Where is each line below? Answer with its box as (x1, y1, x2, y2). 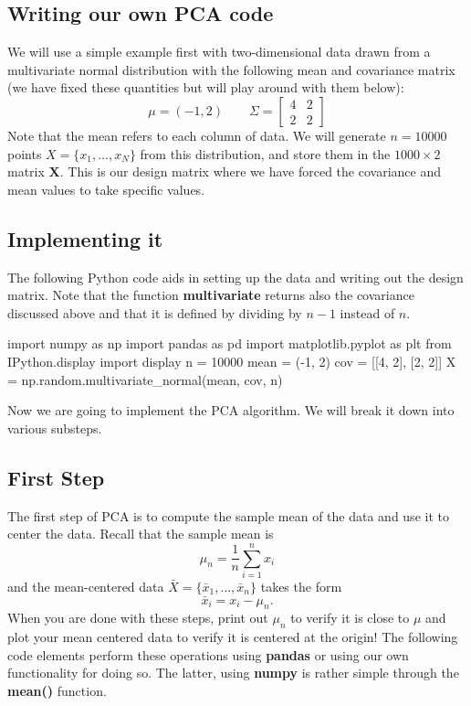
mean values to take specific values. (7, 179, 205, 198)
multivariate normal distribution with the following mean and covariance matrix (7, 59, 455, 79)
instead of (340, 303, 395, 322)
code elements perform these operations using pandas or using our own (7, 645, 409, 664)
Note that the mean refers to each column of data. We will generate (7, 125, 386, 144)
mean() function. (7, 681, 107, 701)
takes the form (260, 576, 342, 595)
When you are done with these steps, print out (7, 608, 268, 627)
